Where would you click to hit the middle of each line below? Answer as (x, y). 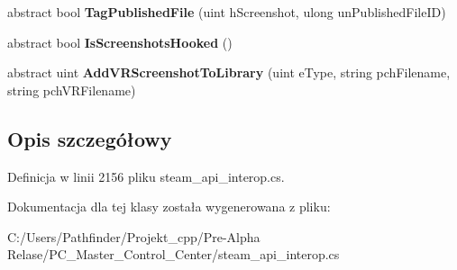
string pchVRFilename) (72, 90)
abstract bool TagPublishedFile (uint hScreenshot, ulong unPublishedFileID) (227, 12)
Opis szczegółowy (90, 138)
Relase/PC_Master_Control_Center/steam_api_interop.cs (174, 254)
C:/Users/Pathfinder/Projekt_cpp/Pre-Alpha (134, 236)
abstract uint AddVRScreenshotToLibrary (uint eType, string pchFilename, (229, 72)
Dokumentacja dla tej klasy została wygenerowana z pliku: (169, 207)
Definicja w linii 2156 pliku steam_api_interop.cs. (146, 176)
